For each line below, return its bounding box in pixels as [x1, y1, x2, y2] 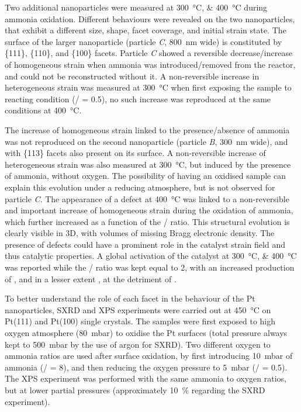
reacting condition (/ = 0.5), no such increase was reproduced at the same [5, 92, 271, 105]
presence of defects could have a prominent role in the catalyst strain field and [5, 238, 285, 250]
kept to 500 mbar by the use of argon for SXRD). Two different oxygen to [5, 338, 271, 350]
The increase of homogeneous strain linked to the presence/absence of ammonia [5, 123, 290, 136]
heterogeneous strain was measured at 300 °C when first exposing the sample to [5, 81, 292, 94]
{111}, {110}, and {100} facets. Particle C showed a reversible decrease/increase [5, 47, 293, 59]
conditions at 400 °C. [5, 104, 82, 116]
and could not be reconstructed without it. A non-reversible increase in [5, 70, 260, 82]
